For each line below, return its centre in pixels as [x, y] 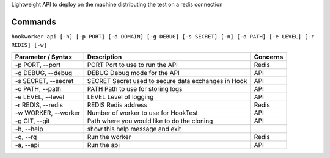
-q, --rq [26, 137]
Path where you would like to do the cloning [150, 121]
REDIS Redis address [117, 105]
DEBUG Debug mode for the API [133, 73]
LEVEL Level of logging [120, 96]
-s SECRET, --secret [44, 81]
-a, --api [27, 145]
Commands [34, 22]
